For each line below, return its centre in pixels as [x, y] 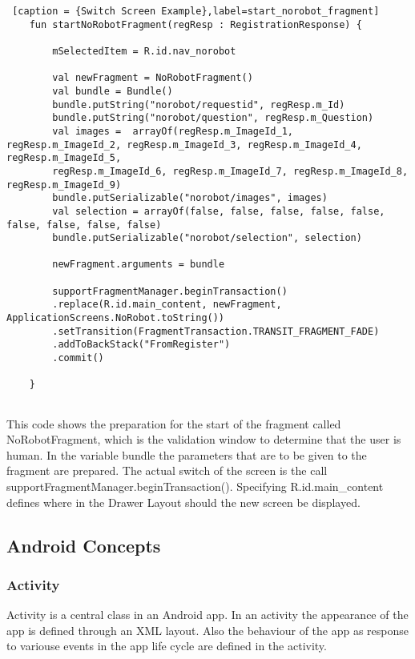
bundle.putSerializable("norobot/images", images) [190, 198]
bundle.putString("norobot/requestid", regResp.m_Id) [199, 104]
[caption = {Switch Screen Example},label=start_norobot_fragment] [196, 11]
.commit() [78, 358]
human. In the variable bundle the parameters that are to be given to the [187, 454]
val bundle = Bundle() [113, 91]
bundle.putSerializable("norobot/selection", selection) [207, 238]
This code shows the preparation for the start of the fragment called [174, 423]
